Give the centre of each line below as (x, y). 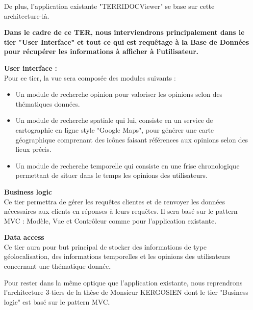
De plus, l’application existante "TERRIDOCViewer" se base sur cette (109, 6)
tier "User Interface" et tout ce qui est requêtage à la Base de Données (126, 42)
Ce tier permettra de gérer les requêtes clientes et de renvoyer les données (114, 201)
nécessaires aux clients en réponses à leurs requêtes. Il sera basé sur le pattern (121, 211)
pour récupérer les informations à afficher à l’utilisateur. (101, 51)
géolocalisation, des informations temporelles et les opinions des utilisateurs (117, 256)
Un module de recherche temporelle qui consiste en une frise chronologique (127, 165)
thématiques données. (48, 103)
